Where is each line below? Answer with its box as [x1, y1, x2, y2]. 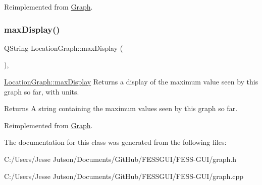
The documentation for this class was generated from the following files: [4, 137, 227, 147]
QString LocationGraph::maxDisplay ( [4, 42, 123, 53]
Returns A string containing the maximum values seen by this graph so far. [4, 103, 238, 114]
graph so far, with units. [4, 86, 79, 97]
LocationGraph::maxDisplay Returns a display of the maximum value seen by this [4, 76, 258, 86]
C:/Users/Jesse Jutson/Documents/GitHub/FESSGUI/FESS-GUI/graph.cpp [4, 170, 243, 181]
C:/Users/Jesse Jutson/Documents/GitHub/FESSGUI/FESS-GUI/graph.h [4, 153, 236, 164]
